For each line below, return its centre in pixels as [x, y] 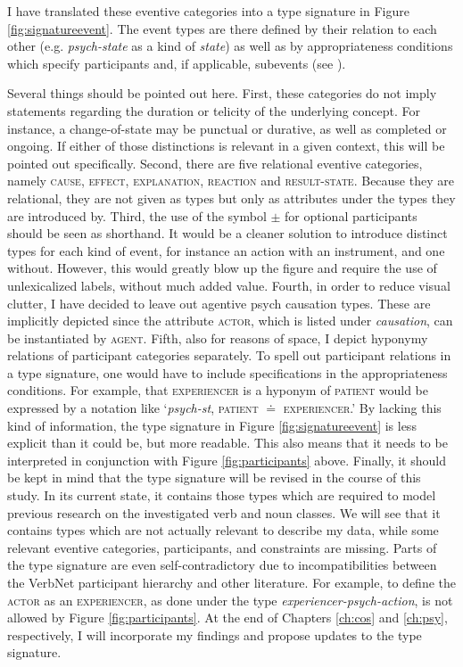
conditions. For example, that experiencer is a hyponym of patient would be [218, 390]
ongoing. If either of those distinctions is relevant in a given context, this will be [226, 146]
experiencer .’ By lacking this [362, 408]
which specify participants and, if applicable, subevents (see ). [177, 63]
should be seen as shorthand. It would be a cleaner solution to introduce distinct [227, 233]
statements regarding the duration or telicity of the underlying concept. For [214, 110]
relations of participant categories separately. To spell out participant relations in [229, 355]
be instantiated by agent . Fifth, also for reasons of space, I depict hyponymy [218, 338]
